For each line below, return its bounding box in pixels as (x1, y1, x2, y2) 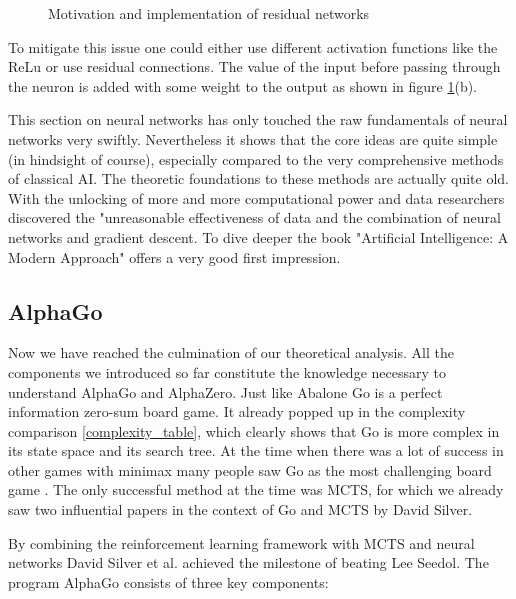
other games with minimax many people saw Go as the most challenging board (8, 459, 492, 480)
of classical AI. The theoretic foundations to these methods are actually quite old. (8, 168, 509, 189)
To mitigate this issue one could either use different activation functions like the (8, 36, 498, 57)
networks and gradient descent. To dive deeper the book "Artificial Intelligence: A (8, 226, 509, 247)
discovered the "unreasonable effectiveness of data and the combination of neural (8, 207, 501, 228)
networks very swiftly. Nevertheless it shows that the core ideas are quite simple (8, 128, 498, 149)
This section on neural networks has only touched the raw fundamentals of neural (8, 109, 508, 130)
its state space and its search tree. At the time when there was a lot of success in (8, 440, 504, 461)
